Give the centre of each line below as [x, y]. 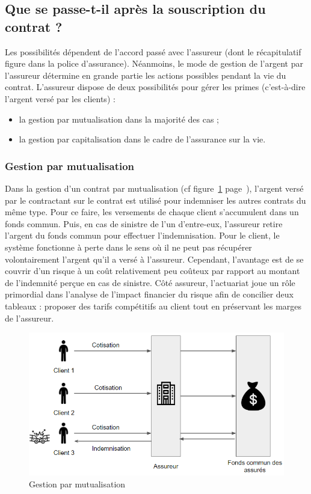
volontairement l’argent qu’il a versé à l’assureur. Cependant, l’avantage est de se [154, 259]
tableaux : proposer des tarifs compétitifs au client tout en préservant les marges [153, 306]
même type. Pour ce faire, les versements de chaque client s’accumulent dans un [152, 212]
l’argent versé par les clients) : [60, 98]
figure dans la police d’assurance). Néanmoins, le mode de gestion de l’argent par [154, 63]
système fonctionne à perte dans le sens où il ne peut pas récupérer [128, 247]
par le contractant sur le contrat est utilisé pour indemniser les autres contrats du [155, 200]
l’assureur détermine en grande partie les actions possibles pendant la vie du [146, 75]
